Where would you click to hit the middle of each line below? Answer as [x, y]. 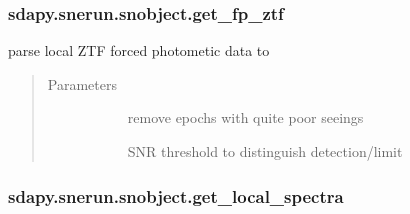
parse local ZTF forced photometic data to [139, 50]
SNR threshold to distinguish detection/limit [265, 151]
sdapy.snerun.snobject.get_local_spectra [176, 195]
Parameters [82, 83]
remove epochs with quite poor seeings [245, 117]
